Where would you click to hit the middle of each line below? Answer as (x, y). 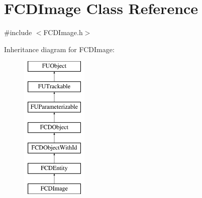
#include (18, 32)
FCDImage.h (63, 32)
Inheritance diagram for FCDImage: (59, 49)
